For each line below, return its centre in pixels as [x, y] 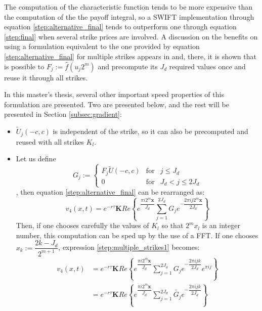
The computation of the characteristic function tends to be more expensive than [128, 7]
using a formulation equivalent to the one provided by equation [102, 46]
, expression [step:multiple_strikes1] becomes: [129, 247]
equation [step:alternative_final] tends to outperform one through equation [120, 27]
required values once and [207, 66]
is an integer [221, 225]
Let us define [36, 159]
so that [172, 225]
